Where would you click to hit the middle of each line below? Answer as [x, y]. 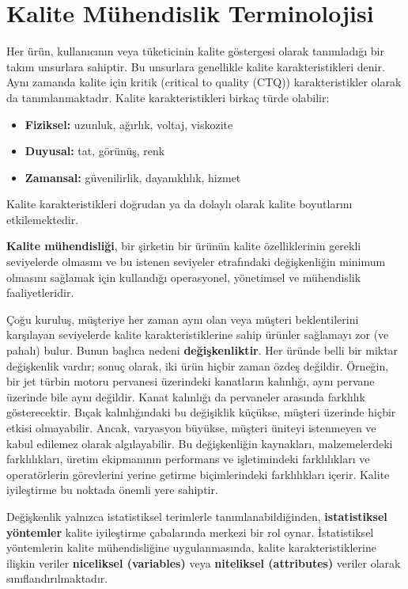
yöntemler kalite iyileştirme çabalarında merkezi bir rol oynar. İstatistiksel [190, 532]
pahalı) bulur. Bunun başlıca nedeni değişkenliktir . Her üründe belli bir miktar [202, 350]
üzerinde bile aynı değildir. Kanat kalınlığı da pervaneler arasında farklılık [186, 396]
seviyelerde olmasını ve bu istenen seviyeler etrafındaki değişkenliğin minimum [196, 262]
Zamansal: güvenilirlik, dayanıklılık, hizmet [133, 177]
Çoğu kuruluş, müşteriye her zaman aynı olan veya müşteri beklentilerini [183, 319]
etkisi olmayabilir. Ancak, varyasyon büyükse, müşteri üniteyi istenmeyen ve [191, 427]
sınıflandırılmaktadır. [57, 578]
